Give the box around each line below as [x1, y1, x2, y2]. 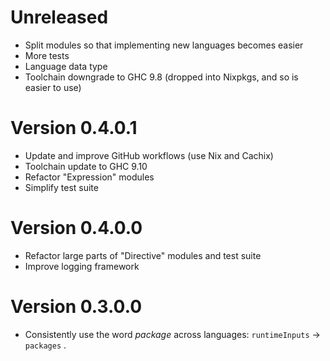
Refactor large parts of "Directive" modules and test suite [24, 249, 262, 261]
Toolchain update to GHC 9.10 [24, 160, 148, 172]
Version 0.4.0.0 [10, 217, 143, 240]
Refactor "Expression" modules [24, 171, 155, 183]
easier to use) [24, 81, 82, 93]
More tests [24, 49, 70, 61]
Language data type [24, 60, 108, 72]
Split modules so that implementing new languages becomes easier [24, 39, 304, 51]
